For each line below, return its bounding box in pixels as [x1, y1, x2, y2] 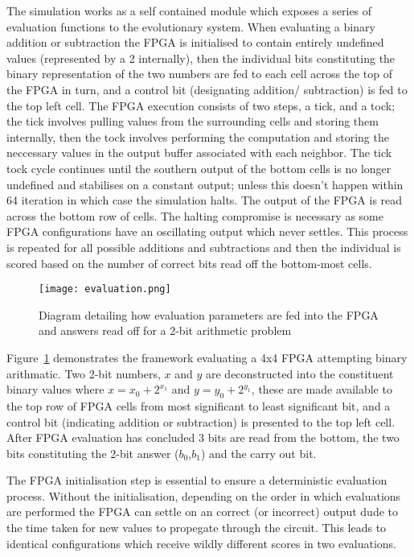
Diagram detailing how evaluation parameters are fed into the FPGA [39, 306, 379, 323]
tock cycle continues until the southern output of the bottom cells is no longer [6, 159, 391, 176]
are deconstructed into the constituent [206, 365, 394, 382]
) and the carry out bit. [200, 444, 317, 461]
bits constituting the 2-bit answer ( [6, 444, 179, 461]
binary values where [6, 381, 105, 398]
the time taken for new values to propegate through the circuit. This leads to [6, 519, 387, 536]
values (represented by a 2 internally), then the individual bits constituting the [6, 49, 396, 66]
